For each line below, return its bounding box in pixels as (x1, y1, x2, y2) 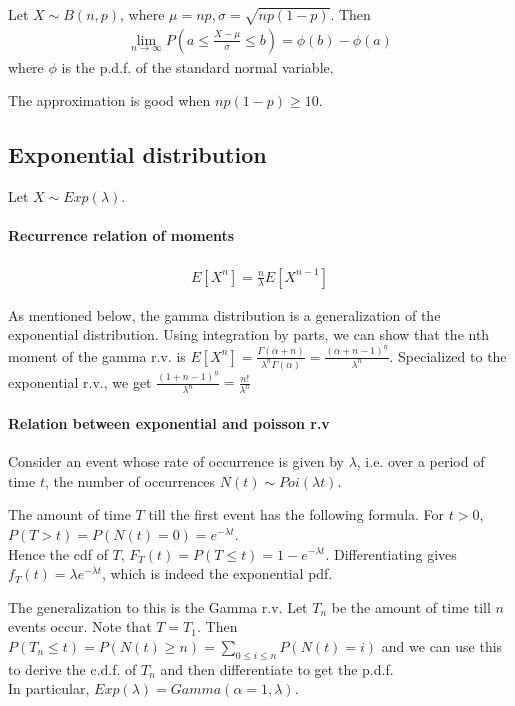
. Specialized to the (389, 345, 507, 366)
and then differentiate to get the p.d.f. (160, 658, 394, 679)
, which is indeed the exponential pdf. (101, 563, 333, 584)
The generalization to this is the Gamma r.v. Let (8, 596, 308, 617)
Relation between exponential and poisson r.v (8, 412, 330, 433)
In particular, (8, 678, 90, 699)
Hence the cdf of (8, 543, 108, 564)
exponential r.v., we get (8, 371, 152, 392)
